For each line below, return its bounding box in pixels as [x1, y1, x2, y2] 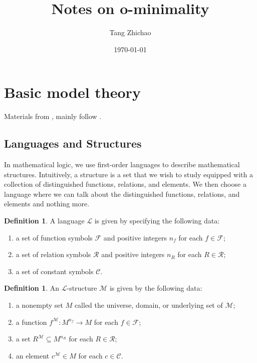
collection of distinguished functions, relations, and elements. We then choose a [4, 179, 246, 189]
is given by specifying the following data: [94, 215, 220, 226]
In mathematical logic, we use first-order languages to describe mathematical [4, 159, 240, 170]
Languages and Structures [4, 136, 142, 151]
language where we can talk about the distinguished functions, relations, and [4, 188, 240, 199]
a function [16, 316, 47, 327]
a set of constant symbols [16, 266, 94, 276]
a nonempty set [16, 299, 63, 310]
